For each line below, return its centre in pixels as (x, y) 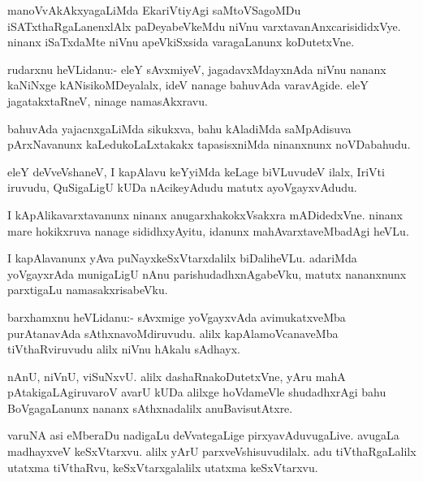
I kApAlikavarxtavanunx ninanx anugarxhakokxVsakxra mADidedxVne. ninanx (205, 214)
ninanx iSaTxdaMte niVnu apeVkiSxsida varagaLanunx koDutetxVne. (181, 42)
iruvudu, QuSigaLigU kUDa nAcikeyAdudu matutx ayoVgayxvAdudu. (182, 187)
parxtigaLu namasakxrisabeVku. (88, 290)
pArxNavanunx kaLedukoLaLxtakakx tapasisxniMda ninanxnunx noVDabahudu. (209, 144)
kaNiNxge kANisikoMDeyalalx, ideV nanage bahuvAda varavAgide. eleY (188, 85)
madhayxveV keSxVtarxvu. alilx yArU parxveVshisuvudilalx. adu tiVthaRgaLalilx (212, 451)
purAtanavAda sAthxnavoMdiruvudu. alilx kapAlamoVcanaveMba (173, 333)
